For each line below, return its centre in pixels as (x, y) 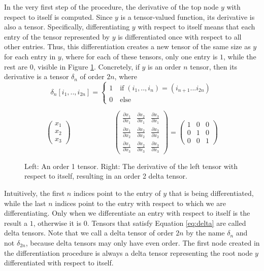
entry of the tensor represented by (57, 36)
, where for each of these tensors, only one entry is (139, 56)
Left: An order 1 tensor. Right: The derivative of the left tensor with (131, 166)
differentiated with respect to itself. (59, 263)
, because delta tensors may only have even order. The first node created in (143, 242)
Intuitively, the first (35, 193)
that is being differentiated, (211, 193)
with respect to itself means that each (196, 27)
